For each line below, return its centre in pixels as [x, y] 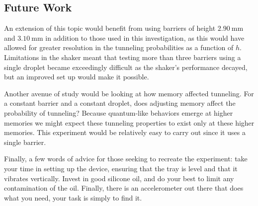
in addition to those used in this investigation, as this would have [145, 37]
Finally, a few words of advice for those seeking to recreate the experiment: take [126, 159]
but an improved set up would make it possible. [77, 77]
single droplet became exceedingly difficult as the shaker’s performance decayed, [126, 67]
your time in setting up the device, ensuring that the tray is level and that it [121, 168]
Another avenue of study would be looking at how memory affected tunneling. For [129, 93]
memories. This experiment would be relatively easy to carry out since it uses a [125, 132]
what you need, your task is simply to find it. [73, 197]
